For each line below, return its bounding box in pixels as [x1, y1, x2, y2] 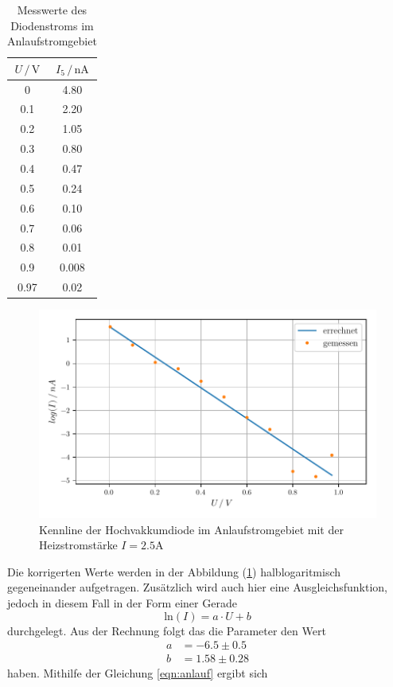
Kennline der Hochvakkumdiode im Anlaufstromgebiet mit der [39, 521, 344, 537]
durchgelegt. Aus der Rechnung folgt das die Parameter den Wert [7, 622, 326, 638]
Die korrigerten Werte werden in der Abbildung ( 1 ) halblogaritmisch [7, 563, 341, 580]
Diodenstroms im [10, 17, 94, 33]
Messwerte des [17, 2, 88, 18]
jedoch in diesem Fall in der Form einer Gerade [7, 594, 237, 611]
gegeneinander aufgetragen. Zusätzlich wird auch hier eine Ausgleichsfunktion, [7, 579, 387, 595]
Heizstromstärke [39, 537, 118, 553]
